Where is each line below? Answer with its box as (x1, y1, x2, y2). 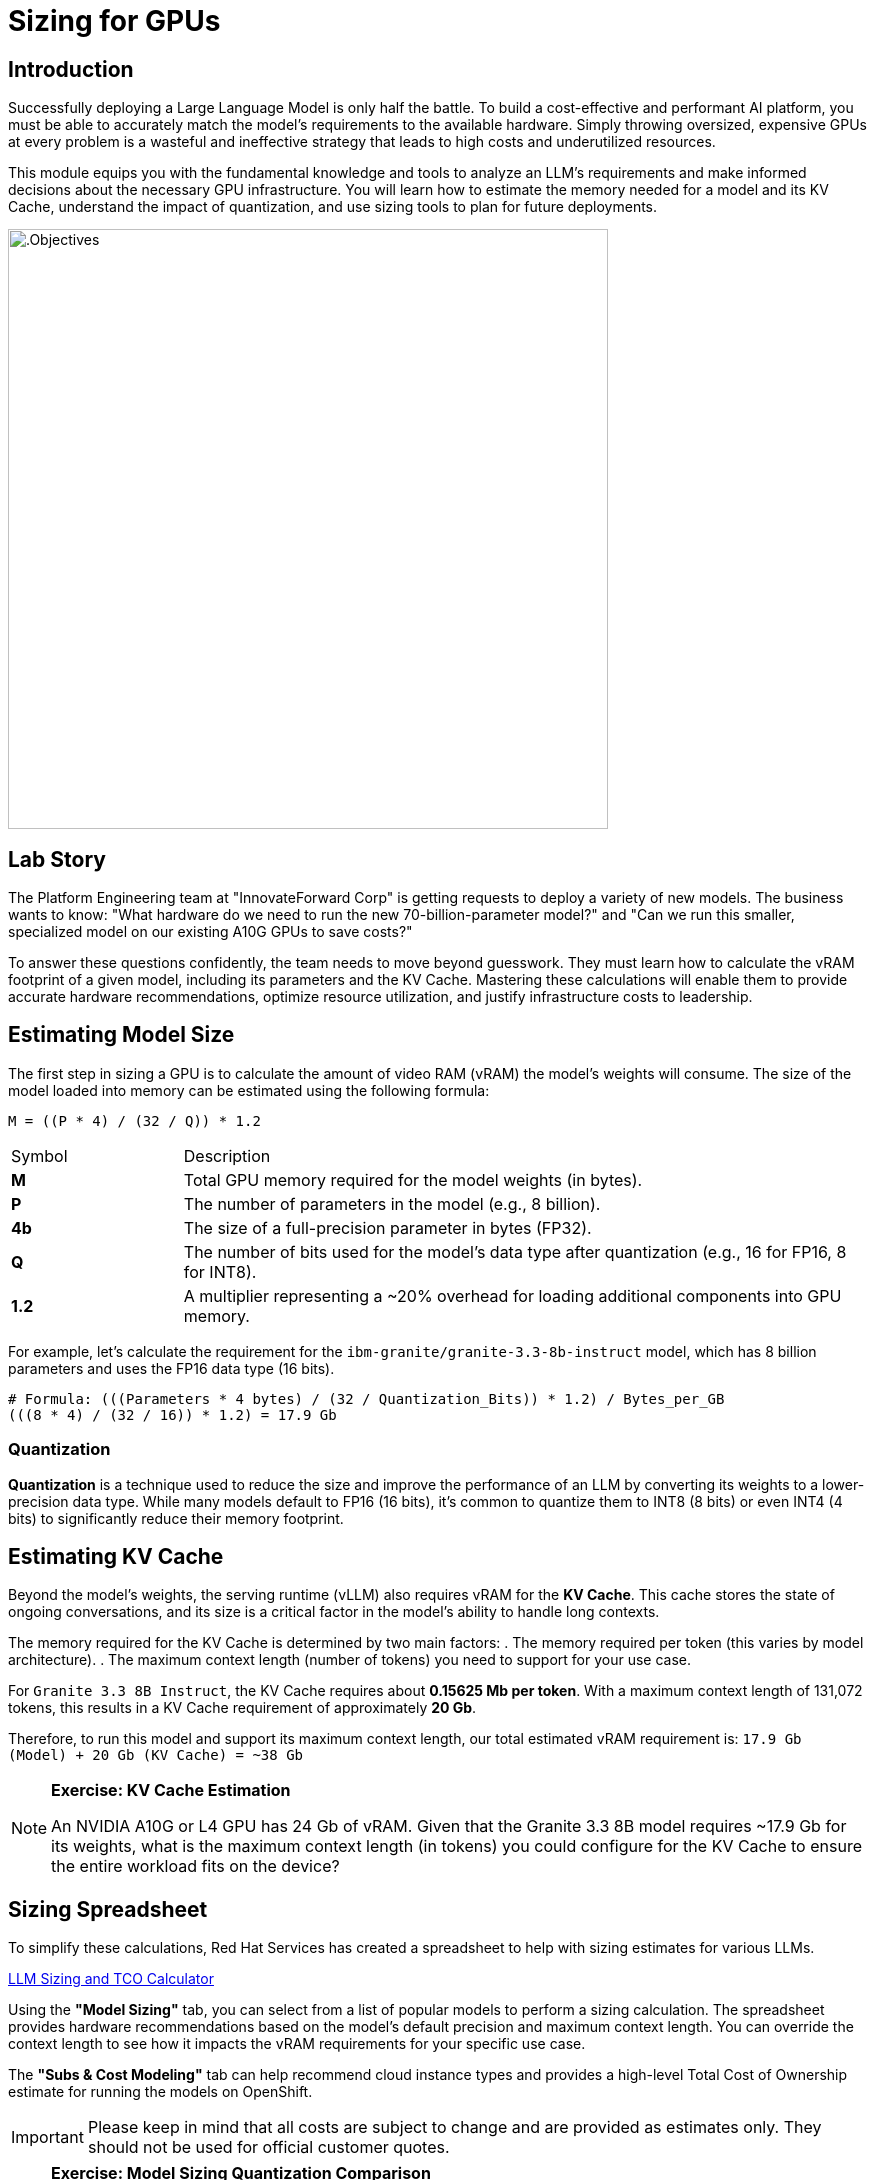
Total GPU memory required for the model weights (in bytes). (183, 1169, 643, 1190)
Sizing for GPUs (8, 4, 221, 38)
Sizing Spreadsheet (8, 1896, 208, 1922)
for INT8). (183, 1261, 257, 1282)
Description (183, 1145, 271, 1166)
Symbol (11, 1145, 68, 1166)
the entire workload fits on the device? (51, 1856, 340, 1877)
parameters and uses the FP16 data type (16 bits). (8, 1359, 335, 1377)
